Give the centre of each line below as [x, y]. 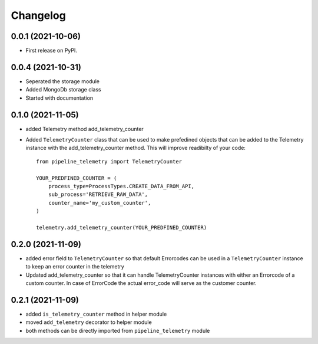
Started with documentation [59, 98]
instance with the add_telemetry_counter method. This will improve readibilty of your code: [135, 148]
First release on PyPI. [52, 51]
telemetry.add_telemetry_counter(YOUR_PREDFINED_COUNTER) [122, 227]
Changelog [38, 15]
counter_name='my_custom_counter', [100, 203]
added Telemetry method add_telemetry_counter [85, 129]
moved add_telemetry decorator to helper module [89, 322]
